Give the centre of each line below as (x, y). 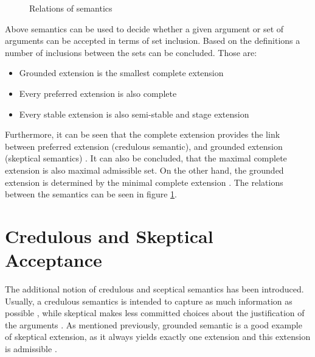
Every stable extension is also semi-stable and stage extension (134, 114)
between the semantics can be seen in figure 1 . (91, 194)
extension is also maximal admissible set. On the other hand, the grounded (144, 170)
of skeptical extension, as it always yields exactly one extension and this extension (158, 337)
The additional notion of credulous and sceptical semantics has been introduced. (154, 289)
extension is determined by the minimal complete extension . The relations (144, 182)
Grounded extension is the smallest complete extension (121, 73)
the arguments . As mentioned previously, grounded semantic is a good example (154, 324)
